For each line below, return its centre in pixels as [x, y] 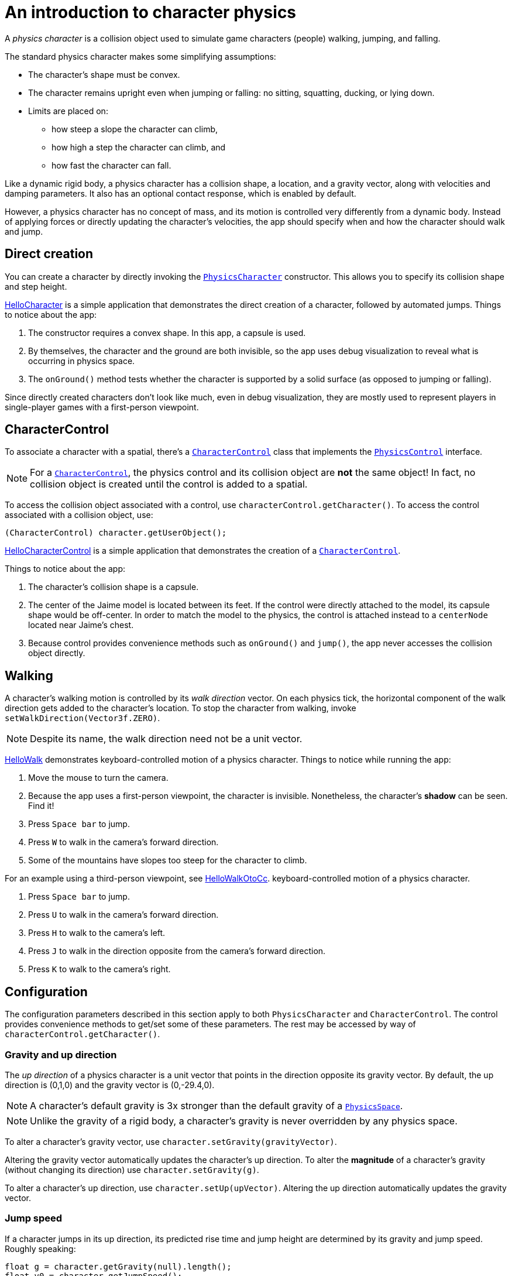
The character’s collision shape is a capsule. [114, 587]
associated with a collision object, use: [79, 515]
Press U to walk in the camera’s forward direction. [123, 915]
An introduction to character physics [151, 12]
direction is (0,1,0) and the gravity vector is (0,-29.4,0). [110, 1085]
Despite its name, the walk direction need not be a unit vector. [166, 739]
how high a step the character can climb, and [139, 147]
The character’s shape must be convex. [104, 74]
